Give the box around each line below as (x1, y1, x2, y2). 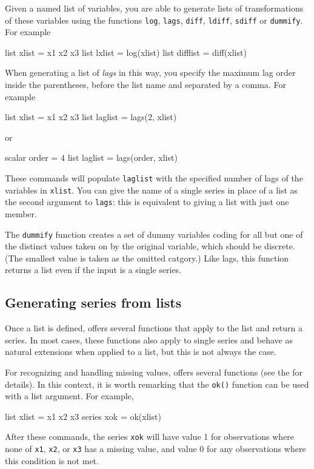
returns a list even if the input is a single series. (5, 263, 182, 276)
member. (5, 207, 37, 220)
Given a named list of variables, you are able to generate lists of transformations (5, 2, 304, 14)
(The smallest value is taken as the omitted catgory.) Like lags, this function (5, 251, 289, 264)
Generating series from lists (5, 293, 182, 312)
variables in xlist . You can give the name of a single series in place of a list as (5, 183, 298, 196)
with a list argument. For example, (5, 390, 134, 402)
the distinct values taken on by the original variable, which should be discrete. (5, 240, 295, 252)
